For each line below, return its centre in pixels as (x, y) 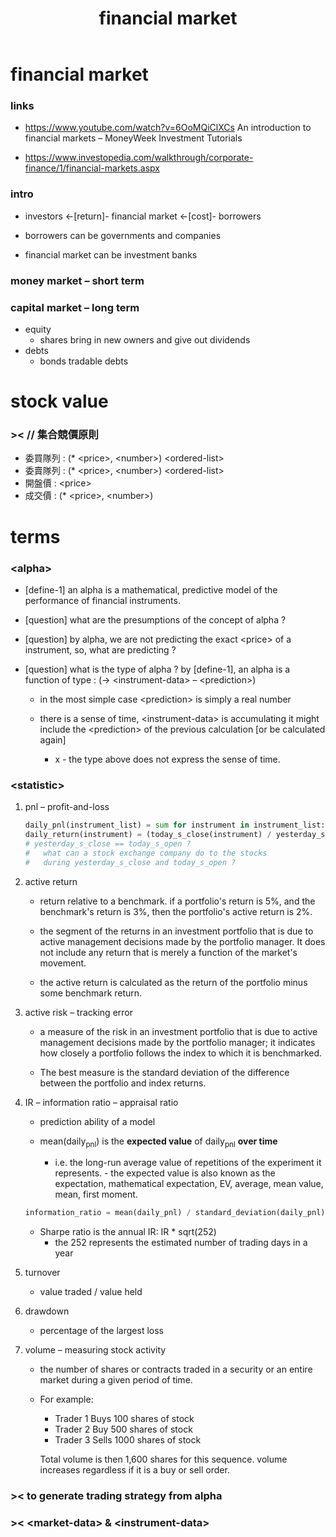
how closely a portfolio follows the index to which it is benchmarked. (181, 1053)
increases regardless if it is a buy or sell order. (134, 1470)
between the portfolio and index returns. (123, 1083)
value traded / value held (91, 1292)
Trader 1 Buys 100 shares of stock (124, 1419)
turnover (42, 1273)
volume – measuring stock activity (95, 1350)
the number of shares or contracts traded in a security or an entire (176, 1369)
